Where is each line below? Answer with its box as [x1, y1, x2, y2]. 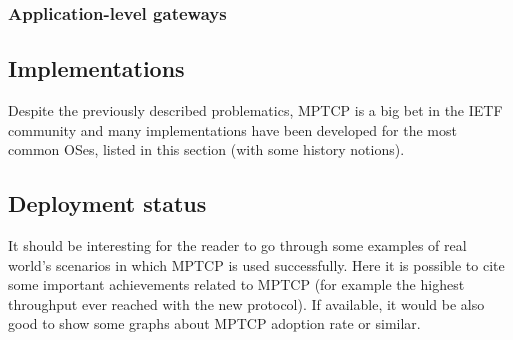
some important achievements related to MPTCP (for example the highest [8, 274, 465, 295]
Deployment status [8, 188, 207, 219]
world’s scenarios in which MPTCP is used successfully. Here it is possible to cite [8, 254, 505, 275]
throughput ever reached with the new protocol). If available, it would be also [8, 293, 485, 314]
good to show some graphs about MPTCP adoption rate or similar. [8, 313, 421, 334]
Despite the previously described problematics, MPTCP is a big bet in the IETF [8, 100, 503, 121]
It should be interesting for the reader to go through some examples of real [8, 235, 467, 256]
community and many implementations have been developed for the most [8, 119, 457, 140]
